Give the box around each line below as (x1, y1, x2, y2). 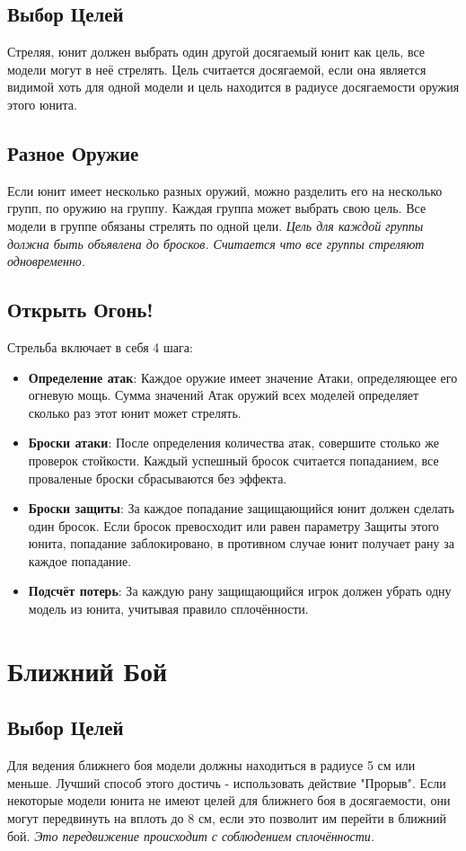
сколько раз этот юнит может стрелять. (28, 403, 242, 421)
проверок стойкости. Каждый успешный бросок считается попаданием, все (28, 450, 439, 469)
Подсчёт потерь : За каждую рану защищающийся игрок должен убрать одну (28, 581, 452, 600)
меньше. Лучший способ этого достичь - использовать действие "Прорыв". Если (7, 773, 446, 792)
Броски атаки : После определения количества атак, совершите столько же (28, 433, 439, 452)
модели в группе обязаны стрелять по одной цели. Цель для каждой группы (7, 216, 424, 235)
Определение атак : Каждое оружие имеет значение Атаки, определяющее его (28, 368, 458, 386)
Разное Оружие (7, 138, 139, 166)
